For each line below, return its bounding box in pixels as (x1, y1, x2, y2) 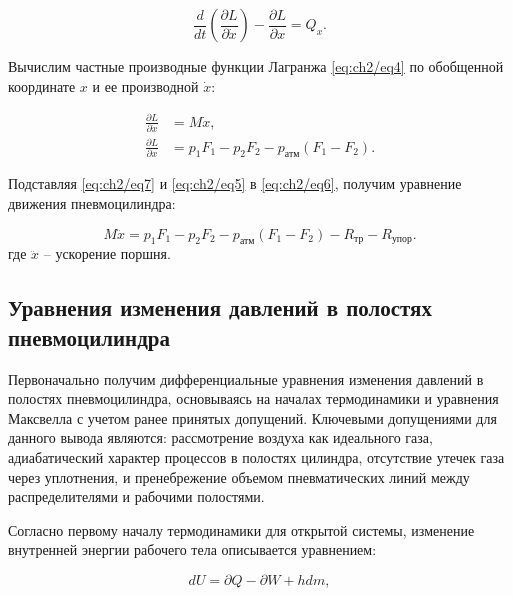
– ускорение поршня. (43, 243, 171, 264)
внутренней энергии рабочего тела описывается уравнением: (8, 539, 377, 560)
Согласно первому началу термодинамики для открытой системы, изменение (8, 519, 475, 540)
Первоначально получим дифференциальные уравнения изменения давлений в (8, 368, 484, 389)
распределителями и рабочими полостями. (8, 486, 265, 507)
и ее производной (92, 75, 199, 96)
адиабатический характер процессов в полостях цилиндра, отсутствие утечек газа (8, 446, 505, 467)
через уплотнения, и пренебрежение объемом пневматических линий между (8, 466, 470, 487)
